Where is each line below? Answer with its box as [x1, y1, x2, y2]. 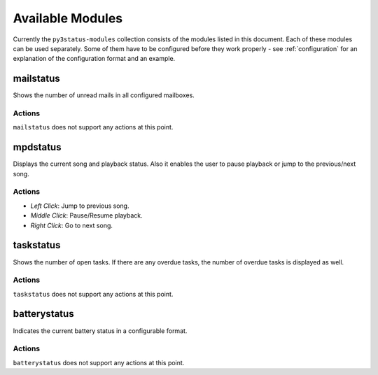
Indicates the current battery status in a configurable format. [13, 326, 188, 335]
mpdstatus [13, 141, 62, 153]
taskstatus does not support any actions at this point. [13, 290, 174, 298]
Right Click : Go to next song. [30, 221, 113, 229]
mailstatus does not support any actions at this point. [13, 123, 174, 132]
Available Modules [13, 10, 123, 26]
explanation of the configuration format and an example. [13, 55, 176, 63]
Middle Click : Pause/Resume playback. [30, 211, 143, 220]
